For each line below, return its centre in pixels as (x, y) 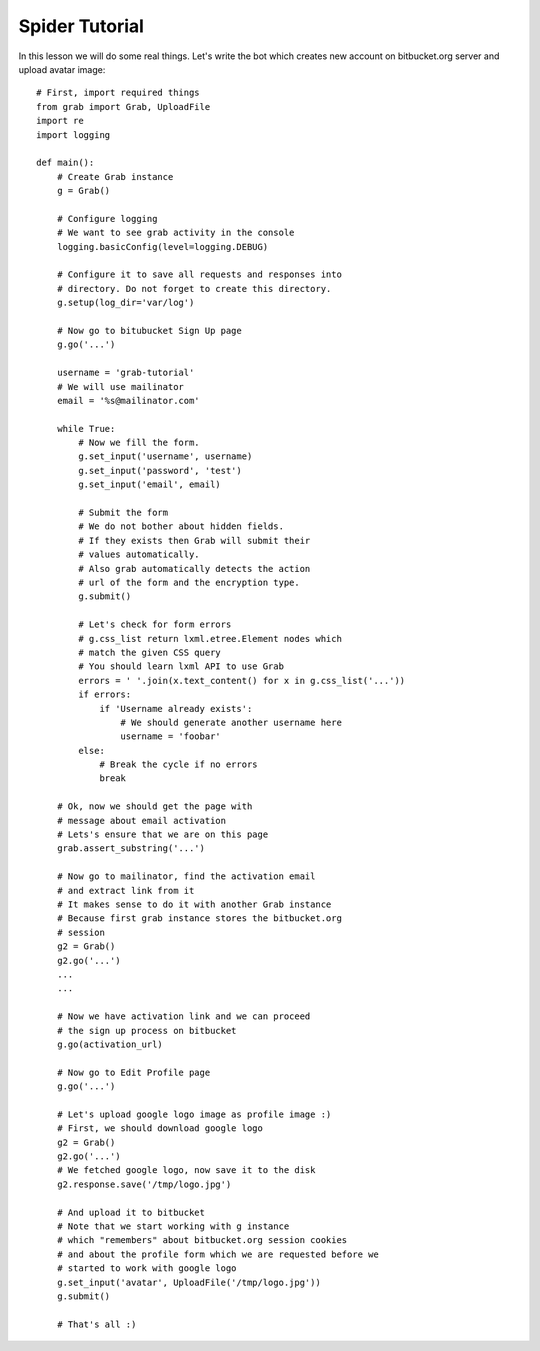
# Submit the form (123, 513)
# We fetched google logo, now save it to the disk (186, 1170)
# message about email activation (141, 820)
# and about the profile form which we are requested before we (217, 1254)
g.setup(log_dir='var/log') (125, 303)
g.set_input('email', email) (150, 484)
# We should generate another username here (231, 722)
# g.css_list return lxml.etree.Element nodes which (210, 638)
